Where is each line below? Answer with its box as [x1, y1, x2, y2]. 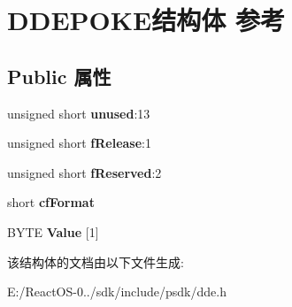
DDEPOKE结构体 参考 [7, 2, 285, 38]
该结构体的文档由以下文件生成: [7, 252, 184, 271]
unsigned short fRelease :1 [7, 134, 152, 152]
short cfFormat [7, 193, 95, 211]
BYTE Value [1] [7, 222, 99, 241]
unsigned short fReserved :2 [7, 163, 162, 181]
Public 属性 [7, 62, 111, 89]
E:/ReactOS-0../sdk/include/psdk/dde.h [7, 282, 227, 301]
